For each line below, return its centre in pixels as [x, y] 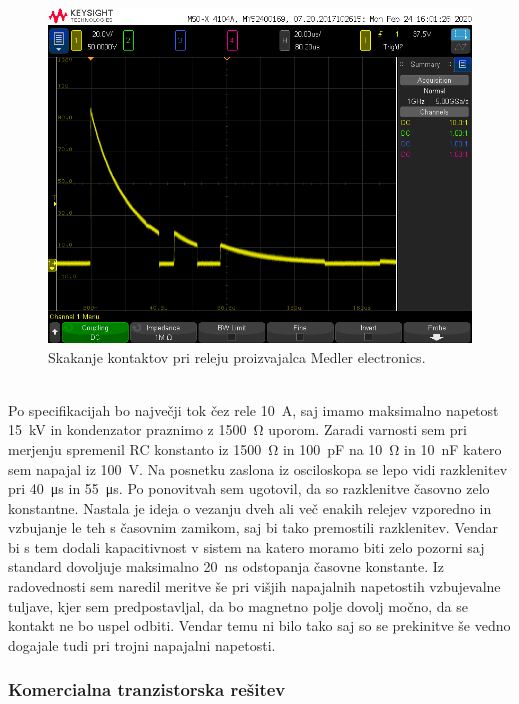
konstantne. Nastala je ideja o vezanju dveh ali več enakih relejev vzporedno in [250, 507]
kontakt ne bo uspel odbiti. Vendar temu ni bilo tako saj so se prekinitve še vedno [259, 625]
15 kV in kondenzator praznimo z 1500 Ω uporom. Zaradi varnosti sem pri [237, 429]
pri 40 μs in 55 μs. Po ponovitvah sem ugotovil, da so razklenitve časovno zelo [249, 488]
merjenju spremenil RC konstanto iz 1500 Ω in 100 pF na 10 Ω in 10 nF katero [255, 448]
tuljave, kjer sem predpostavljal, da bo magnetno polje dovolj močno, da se [238, 605]
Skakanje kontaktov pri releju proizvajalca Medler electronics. [237, 356]
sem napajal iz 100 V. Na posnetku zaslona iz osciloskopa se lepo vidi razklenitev [258, 468]
